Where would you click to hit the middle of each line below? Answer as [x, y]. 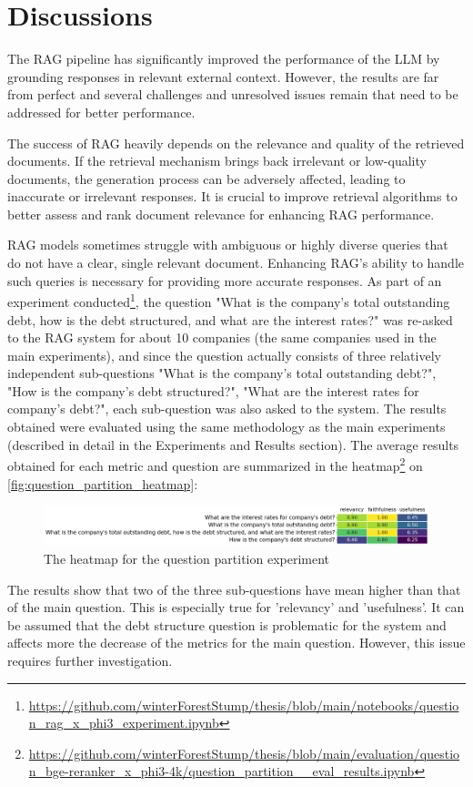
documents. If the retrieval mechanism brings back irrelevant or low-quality [217, 161]
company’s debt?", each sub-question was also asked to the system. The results [227, 409]
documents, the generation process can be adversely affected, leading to [206, 178]
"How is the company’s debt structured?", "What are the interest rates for [213, 390]
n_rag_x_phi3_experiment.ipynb [124, 723]
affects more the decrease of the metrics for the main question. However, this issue [236, 643]
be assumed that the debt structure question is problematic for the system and [227, 624]
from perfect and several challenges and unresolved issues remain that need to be [233, 94]
